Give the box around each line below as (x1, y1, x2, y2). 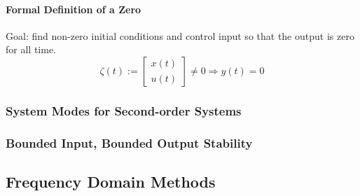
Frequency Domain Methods (6, 171, 216, 192)
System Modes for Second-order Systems (6, 101, 242, 119)
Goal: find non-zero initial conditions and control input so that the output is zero (6, 28, 354, 43)
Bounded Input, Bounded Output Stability (6, 134, 253, 151)
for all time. (6, 42, 56, 57)
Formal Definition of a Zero (6, 1, 141, 16)
